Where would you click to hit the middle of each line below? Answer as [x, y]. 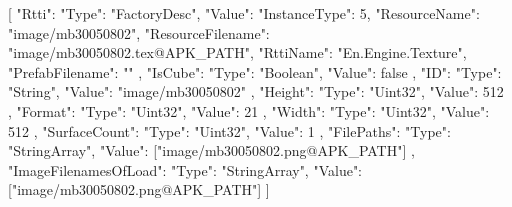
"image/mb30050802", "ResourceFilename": [139, 32]
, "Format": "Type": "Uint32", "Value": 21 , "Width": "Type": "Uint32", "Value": [249, 110]
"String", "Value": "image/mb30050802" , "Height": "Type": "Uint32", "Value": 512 [256, 91]
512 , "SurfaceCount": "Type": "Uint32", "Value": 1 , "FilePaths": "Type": [229, 130]
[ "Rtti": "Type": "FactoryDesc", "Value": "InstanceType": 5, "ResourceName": [244, 13]
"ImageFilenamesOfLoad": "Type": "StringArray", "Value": [185, 169]
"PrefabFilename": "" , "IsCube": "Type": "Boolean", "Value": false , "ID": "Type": [255, 71]
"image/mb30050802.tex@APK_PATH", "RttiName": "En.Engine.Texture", [237, 52]
